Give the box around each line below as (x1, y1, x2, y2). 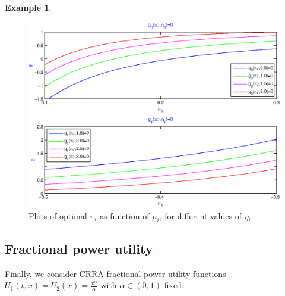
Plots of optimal (28, 209, 87, 222)
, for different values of (159, 209, 242, 222)
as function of (100, 209, 150, 222)
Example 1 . (5, 1, 52, 13)
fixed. (164, 279, 184, 291)
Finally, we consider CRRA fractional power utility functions (5, 267, 226, 279)
